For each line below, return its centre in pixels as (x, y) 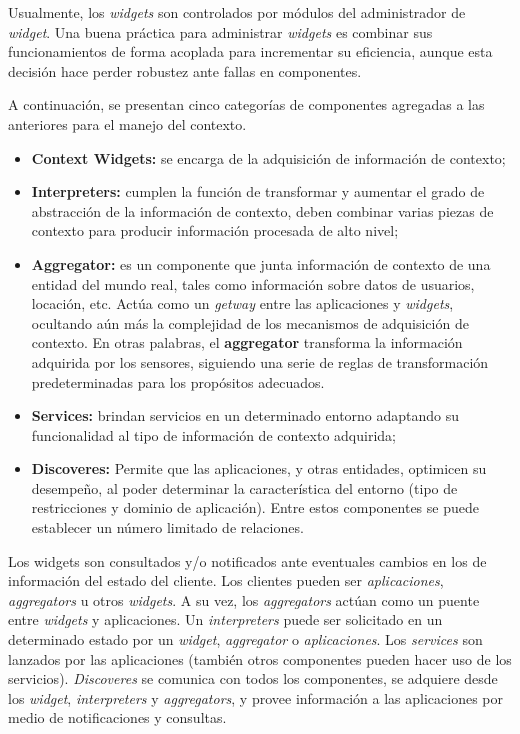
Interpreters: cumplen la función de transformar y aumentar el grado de (258, 191)
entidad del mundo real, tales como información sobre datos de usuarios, (253, 283)
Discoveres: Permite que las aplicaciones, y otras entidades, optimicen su (259, 468)
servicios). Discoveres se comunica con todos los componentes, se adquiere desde (253, 678)
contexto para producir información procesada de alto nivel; (215, 230)
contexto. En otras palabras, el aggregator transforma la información (247, 342)
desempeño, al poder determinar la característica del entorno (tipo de (244, 487)
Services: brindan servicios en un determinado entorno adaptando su (245, 415)
